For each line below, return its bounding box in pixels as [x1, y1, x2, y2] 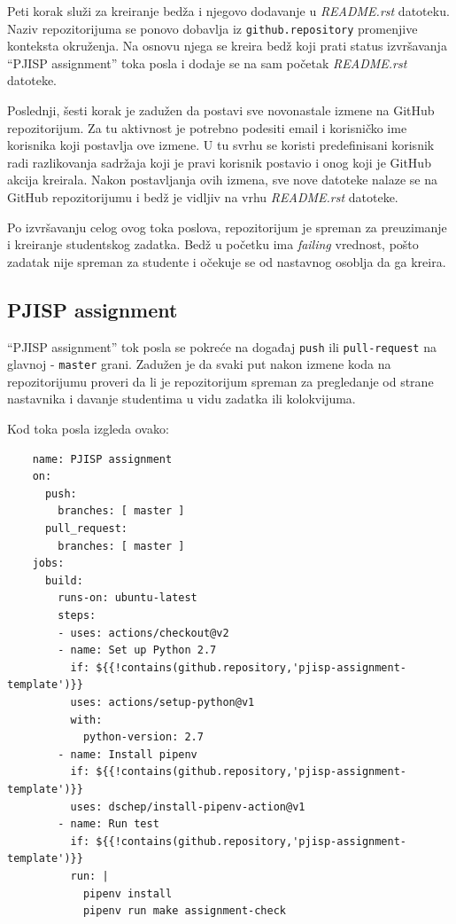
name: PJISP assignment [32, 452, 173, 466]
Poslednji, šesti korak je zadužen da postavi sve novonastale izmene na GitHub [7, 101, 435, 120]
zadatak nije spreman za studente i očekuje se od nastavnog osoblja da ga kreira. [7, 252, 446, 270]
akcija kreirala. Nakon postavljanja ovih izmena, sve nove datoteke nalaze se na [7, 170, 438, 189]
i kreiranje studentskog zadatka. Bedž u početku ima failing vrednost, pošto [7, 235, 419, 254]
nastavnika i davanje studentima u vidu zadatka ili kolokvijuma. [7, 389, 356, 408]
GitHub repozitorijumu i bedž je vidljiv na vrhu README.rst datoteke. [7, 188, 398, 206]
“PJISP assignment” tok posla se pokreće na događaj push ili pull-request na [7, 337, 437, 356]
